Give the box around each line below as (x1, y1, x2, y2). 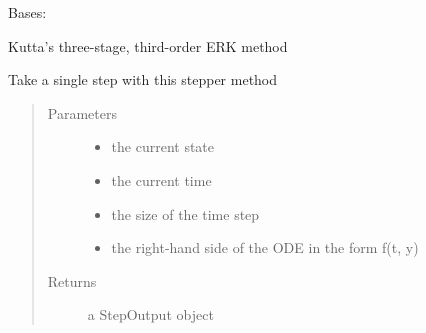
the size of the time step (111, 203, 260, 224)
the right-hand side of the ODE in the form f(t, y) (111, 237, 419, 258)
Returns (47, 270, 97, 291)
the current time (111, 169, 212, 190)
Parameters (47, 102, 117, 123)
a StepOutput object (87, 304, 214, 325)
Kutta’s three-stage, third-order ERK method (8, 35, 288, 56)
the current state (111, 136, 215, 157)
